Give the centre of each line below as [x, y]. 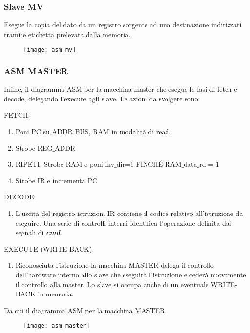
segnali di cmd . [39, 232]
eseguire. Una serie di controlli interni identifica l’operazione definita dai [123, 223]
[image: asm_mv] [50, 50]
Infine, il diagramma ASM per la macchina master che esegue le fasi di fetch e [121, 89]
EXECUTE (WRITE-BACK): [49, 248]
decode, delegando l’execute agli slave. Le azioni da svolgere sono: [102, 98]
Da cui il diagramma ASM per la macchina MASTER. [85, 310]
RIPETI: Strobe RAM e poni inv [65, 164]
